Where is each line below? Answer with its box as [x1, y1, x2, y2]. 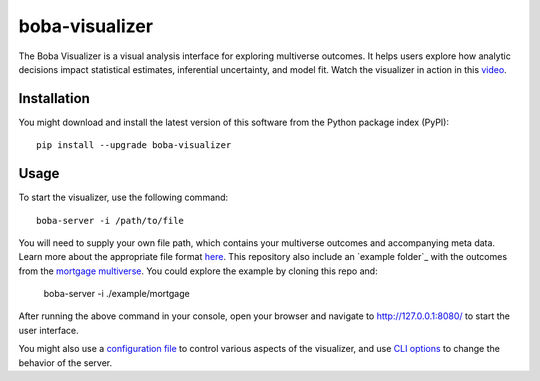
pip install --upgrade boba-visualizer [36, 140, 232, 151]
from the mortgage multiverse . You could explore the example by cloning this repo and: [18, 265, 379, 277]
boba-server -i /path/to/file [36, 215, 185, 226]
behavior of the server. [18, 356, 113, 369]
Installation [18, 90, 90, 107]
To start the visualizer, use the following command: [18, 191, 229, 204]
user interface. [18, 324, 79, 336]
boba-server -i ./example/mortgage [43, 288, 190, 300]
